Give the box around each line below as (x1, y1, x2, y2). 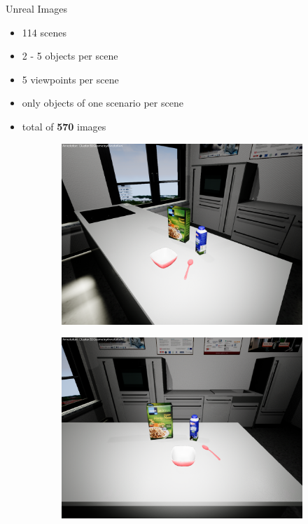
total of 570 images (22, 119, 106, 133)
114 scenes (22, 25, 66, 39)
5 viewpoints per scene (22, 72, 119, 86)
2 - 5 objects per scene (22, 48, 118, 63)
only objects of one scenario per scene (22, 95, 183, 110)
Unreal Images (6, 1, 67, 15)
